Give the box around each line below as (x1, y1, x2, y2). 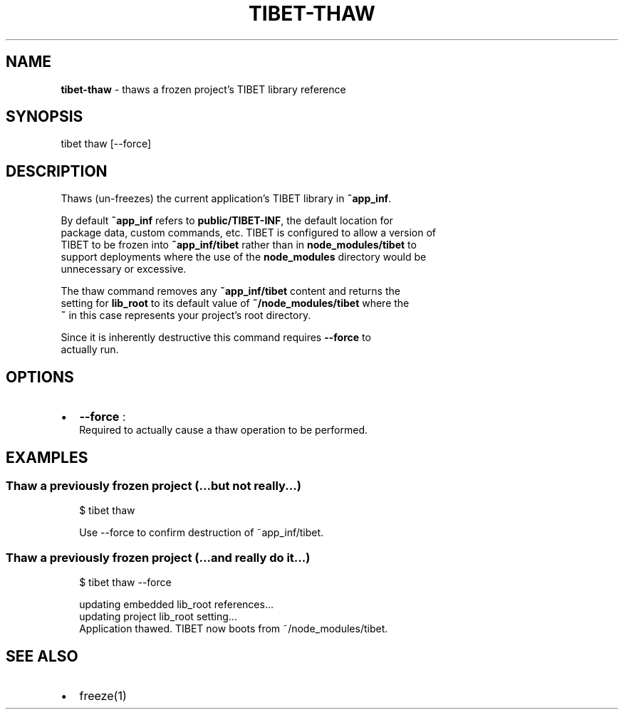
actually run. (61, 343, 119, 356)
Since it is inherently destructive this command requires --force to (61, 331, 371, 344)
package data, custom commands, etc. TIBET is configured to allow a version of (61, 226, 436, 239)
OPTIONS (6, 367, 74, 386)
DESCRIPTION (6, 162, 108, 180)
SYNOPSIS (6, 108, 83, 126)
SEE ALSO (6, 647, 78, 665)
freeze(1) (79, 688, 127, 703)
